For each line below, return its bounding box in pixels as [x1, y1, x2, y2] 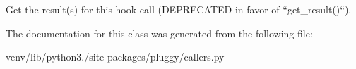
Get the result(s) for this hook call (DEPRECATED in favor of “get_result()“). [6, 2, 352, 16]
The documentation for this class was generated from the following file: [6, 25, 313, 40]
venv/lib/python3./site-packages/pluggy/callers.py [6, 49, 225, 64]
